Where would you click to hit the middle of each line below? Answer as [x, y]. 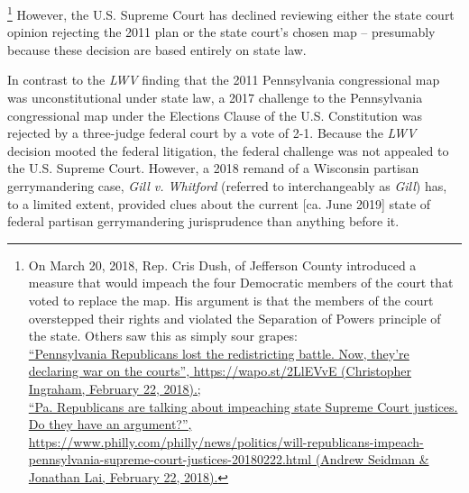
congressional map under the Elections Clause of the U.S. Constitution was [215, 115]
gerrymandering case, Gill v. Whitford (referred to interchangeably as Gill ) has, [227, 186]
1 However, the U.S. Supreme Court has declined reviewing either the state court [231, 13]
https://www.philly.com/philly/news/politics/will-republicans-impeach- [226, 441]
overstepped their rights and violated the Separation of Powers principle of [234, 318]
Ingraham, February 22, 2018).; [115, 388]
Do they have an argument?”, [110, 424]
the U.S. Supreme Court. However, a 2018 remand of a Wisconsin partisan [213, 168]
